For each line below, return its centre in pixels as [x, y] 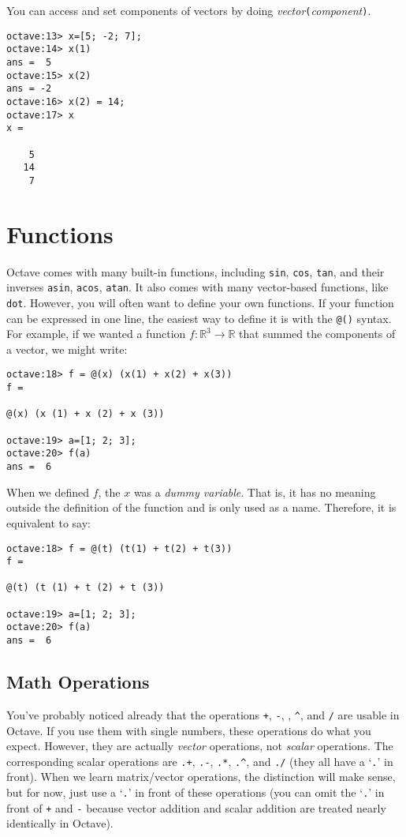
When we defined [48, 492]
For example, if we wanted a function [96, 334]
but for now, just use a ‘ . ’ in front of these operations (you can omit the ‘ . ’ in [196, 792]
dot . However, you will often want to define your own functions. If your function [200, 302]
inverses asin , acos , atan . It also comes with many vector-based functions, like [197, 287]
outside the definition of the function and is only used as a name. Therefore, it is [201, 507]
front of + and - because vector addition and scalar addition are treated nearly [196, 807]
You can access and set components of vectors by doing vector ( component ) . [189, 10]
